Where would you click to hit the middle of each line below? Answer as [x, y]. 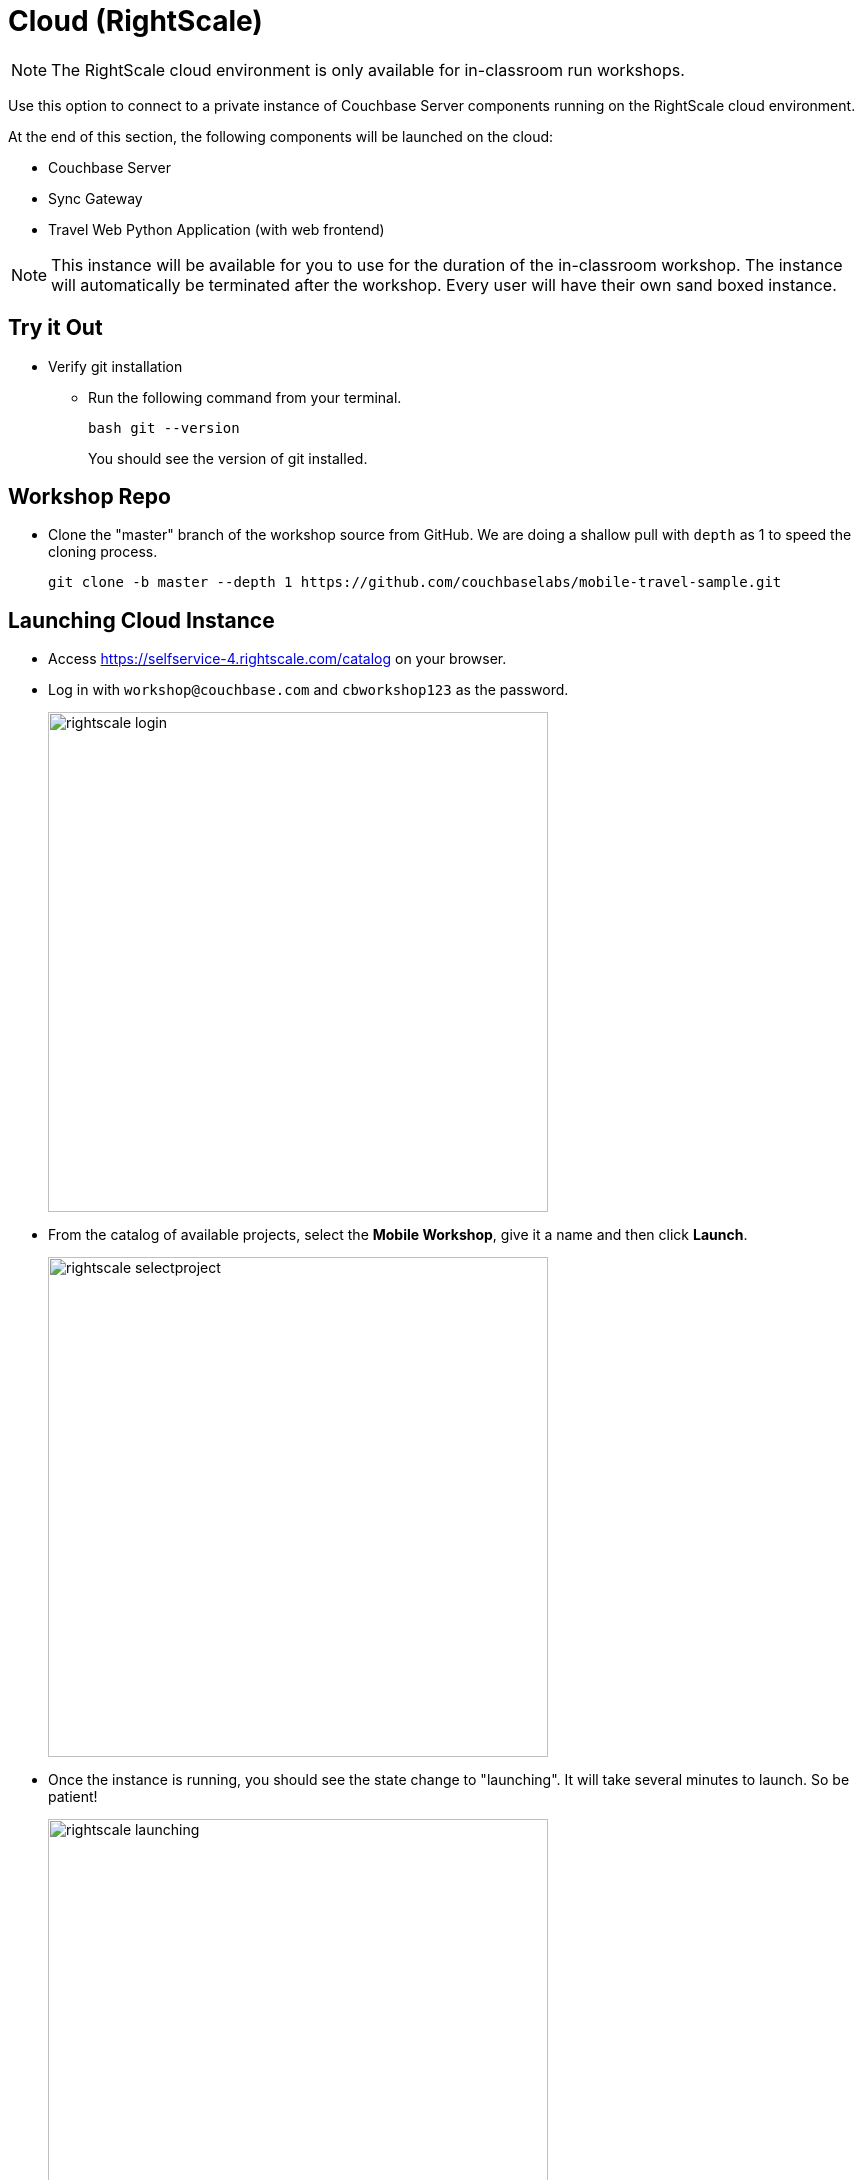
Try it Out [55, 328]
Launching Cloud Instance [141, 620]
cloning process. [103, 552]
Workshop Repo [89, 497]
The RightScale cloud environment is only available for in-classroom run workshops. [368, 69]
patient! [73, 1797]
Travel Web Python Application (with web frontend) [216, 229]
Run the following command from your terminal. [245, 397]
